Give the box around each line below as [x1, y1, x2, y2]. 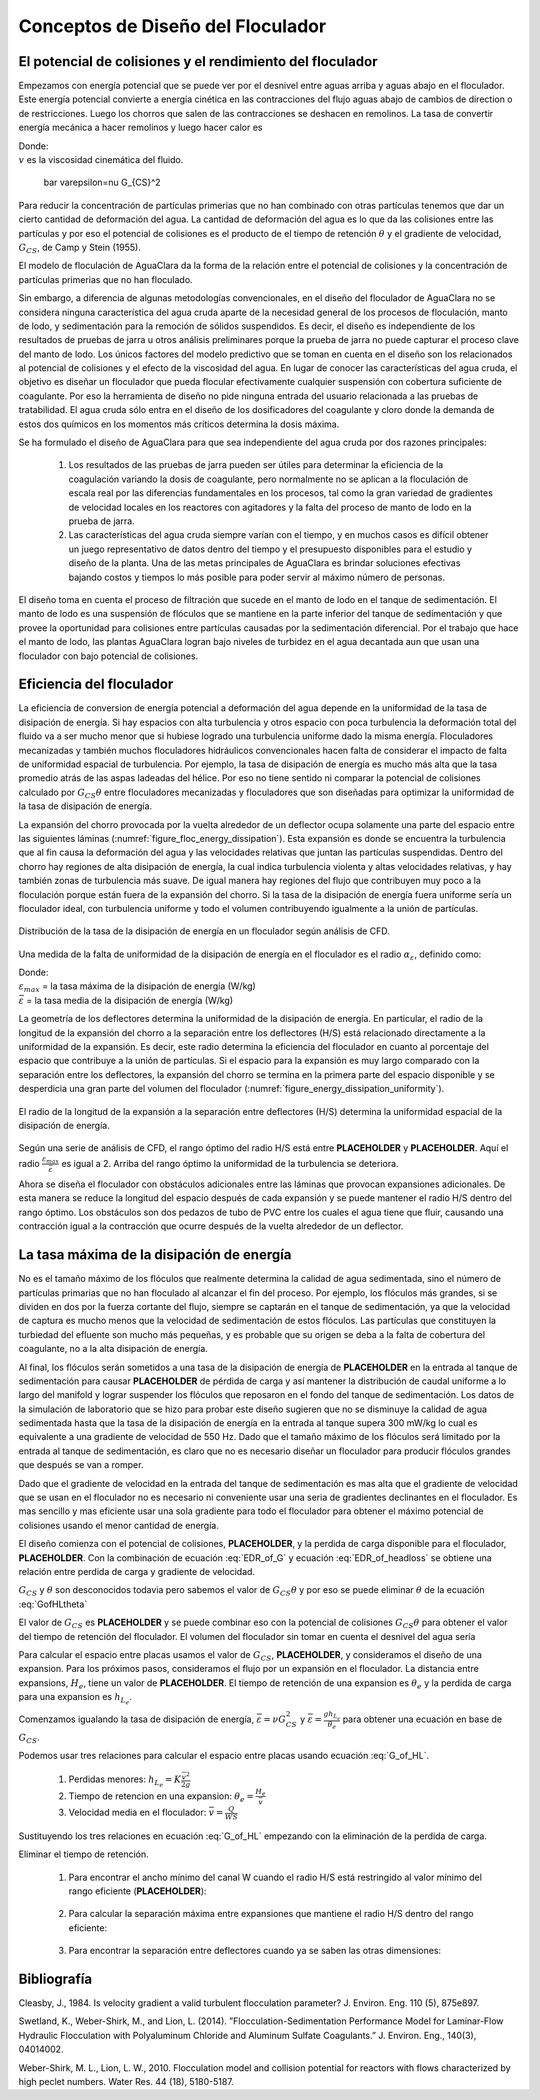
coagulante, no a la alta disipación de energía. [18, 1343, 209, 1355]
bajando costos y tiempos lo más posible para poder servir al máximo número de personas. [68, 571, 445, 583]
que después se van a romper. [18, 1459, 144, 1471]
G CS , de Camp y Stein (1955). [18, 241, 142, 255]
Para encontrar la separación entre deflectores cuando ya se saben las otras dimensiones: [68, 1945, 442, 1957]
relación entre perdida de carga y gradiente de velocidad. [18, 1565, 255, 1577]
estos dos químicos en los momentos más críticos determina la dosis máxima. [18, 418, 340, 430]
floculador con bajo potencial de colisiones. [18, 650, 199, 662]
